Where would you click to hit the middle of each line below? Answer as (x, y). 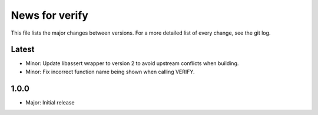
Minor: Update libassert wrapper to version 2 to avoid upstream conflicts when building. (132, 63)
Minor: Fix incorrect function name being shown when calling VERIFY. (110, 72)
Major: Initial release (50, 102)
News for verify (49, 15)
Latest (23, 50)
